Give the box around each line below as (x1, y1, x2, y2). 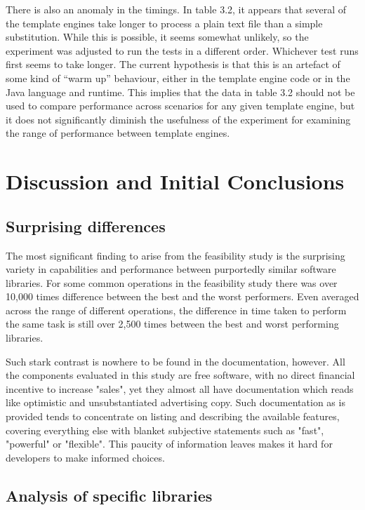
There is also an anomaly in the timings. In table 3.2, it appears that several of (6, 2, 347, 16)
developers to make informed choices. (6, 450, 165, 464)
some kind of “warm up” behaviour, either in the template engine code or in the (6, 70, 350, 85)
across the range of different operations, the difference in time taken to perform (6, 302, 347, 317)
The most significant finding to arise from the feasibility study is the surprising (6, 248, 345, 262)
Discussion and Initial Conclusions (6, 167, 345, 196)
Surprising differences (6, 215, 166, 236)
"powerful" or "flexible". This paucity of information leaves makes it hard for (6, 436, 333, 451)
